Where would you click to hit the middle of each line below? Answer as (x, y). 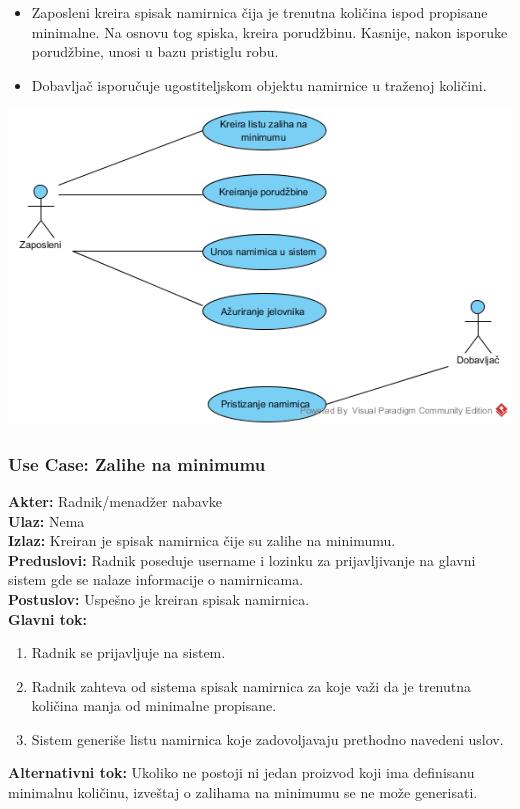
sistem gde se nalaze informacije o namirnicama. (156, 579)
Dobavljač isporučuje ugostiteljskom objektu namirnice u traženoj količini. (259, 84)
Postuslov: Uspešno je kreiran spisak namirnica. (159, 598)
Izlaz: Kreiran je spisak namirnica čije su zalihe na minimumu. (202, 540)
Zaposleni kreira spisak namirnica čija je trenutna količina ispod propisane (259, 12)
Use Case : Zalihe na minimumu (137, 463)
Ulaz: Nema (46, 520)
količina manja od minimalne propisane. (154, 705)
